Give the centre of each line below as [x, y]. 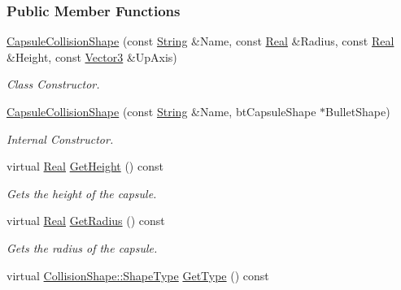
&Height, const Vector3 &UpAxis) [92, 56]
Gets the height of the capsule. [82, 193]
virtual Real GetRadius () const [86, 221]
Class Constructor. [53, 84]
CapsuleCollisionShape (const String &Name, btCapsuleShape [161, 111]
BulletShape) [358, 111]
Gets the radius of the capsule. [82, 247]
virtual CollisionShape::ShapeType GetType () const [138, 275]
